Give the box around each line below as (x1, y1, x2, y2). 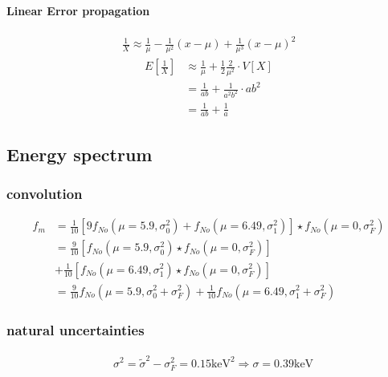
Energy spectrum (6, 141, 153, 166)
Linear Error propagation (6, 2, 150, 18)
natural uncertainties (6, 320, 145, 340)
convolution (6, 184, 83, 204)
